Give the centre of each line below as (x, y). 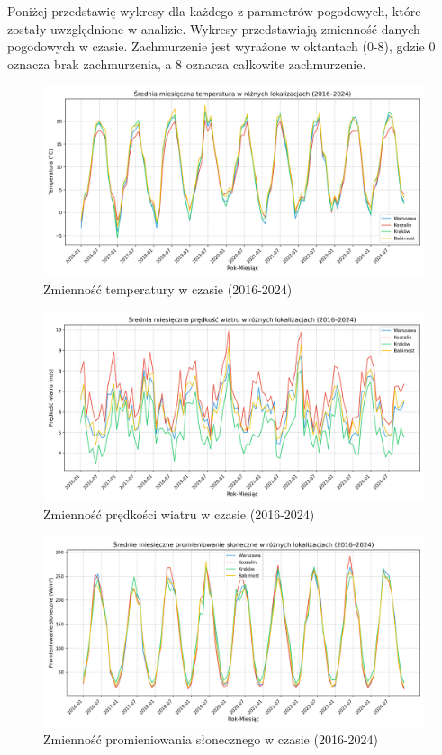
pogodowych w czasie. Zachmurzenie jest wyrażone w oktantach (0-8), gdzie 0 (221, 46)
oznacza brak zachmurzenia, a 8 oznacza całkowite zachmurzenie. (187, 63)
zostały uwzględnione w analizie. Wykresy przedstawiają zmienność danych (214, 28)
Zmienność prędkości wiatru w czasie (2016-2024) (179, 514)
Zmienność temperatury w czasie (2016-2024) (168, 288)
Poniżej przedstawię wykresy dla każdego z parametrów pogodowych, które (214, 11)
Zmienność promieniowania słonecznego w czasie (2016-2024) (211, 739)
